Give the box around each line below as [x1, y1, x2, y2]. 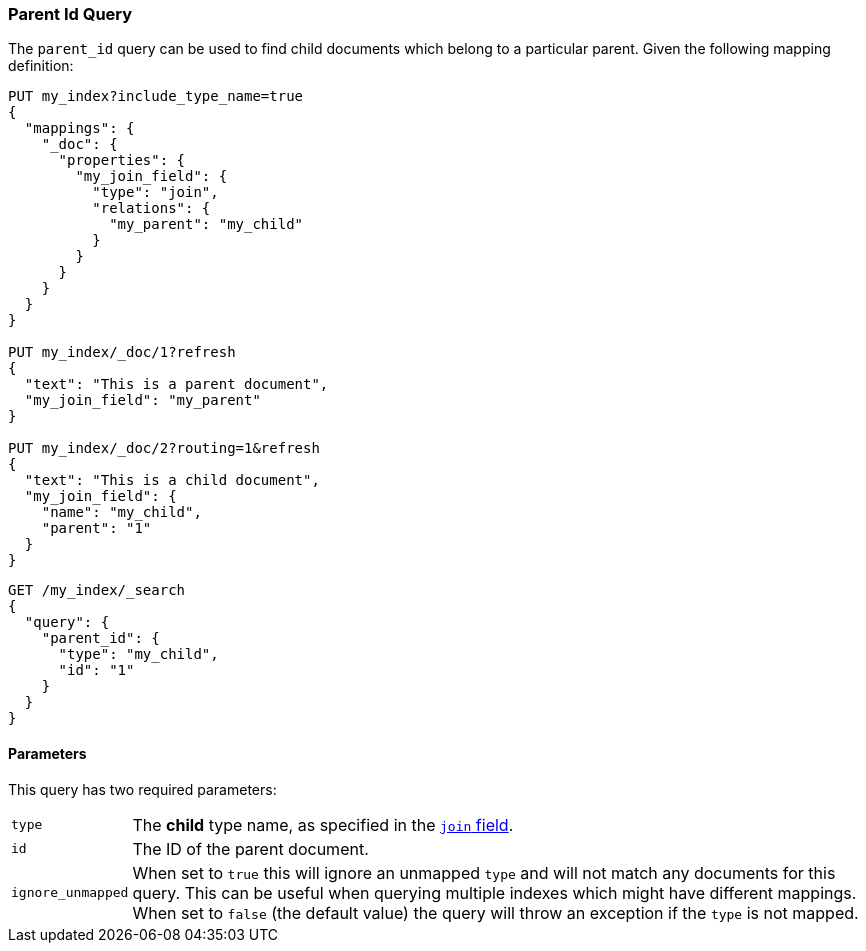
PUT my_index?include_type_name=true [8, 88, 304, 105]
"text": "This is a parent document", [24, 376, 329, 393]
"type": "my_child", [58, 646, 219, 663]
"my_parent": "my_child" [109, 216, 304, 233]
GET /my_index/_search [8, 582, 186, 599]
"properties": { [58, 152, 186, 169]
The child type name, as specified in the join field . [132, 814, 514, 835]
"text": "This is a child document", [24, 472, 320, 489]
